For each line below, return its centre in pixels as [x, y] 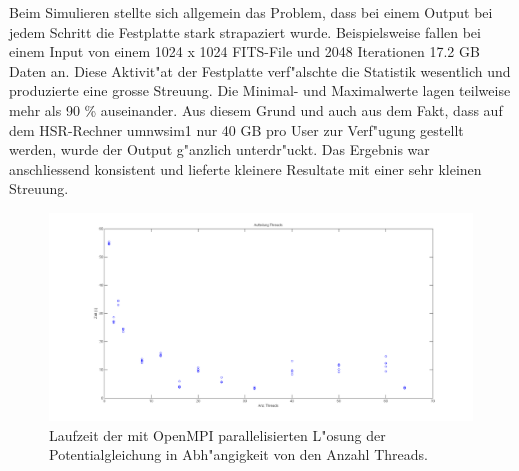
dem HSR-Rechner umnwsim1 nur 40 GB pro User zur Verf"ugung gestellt [236, 129]
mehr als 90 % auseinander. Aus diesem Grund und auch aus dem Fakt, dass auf [256, 109]
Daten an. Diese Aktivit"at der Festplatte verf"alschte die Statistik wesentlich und [260, 70]
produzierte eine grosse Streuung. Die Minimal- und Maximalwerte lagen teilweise [260, 90]
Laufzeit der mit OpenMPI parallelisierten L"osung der [217, 434]
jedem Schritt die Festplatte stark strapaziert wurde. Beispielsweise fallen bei [245, 31]
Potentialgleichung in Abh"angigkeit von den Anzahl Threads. [238, 454]
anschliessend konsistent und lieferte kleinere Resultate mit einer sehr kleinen [245, 168]
